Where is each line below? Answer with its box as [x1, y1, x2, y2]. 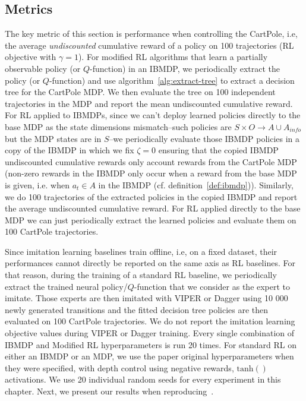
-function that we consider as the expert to [134, 280, 291, 292]
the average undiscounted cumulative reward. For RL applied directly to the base [5, 202, 301, 214]
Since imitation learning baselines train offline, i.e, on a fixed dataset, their [5, 245, 277, 257]
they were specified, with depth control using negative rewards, [5, 361, 234, 374]
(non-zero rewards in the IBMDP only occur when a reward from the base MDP [5, 167, 297, 179]
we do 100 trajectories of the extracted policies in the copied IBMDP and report [5, 190, 298, 203]
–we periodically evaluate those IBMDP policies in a [109, 132, 300, 144]
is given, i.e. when [5, 178, 70, 191]
